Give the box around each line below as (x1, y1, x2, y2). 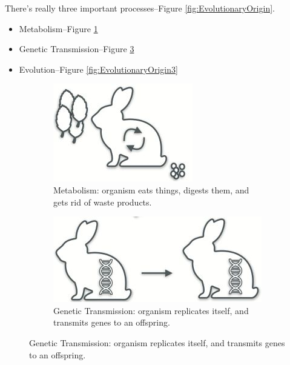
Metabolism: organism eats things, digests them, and (53, 183, 249, 196)
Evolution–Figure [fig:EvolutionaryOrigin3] (19, 62, 178, 75)
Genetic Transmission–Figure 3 (19, 42, 134, 55)
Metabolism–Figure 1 (19, 22, 98, 35)
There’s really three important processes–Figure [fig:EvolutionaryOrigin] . (5, 2, 275, 14)
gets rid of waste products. (53, 195, 152, 208)
